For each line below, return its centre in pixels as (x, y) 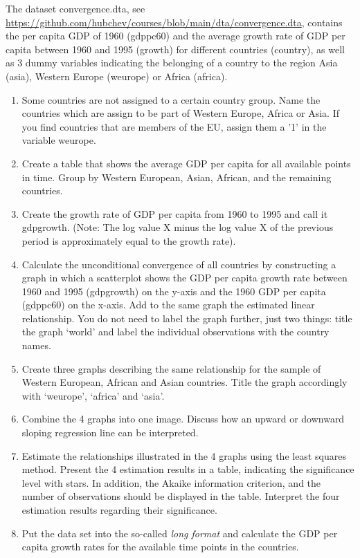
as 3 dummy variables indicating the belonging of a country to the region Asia (172, 63)
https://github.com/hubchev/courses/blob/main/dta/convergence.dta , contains (174, 22)
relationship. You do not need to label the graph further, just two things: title (187, 318)
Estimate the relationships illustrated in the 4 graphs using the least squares (184, 455)
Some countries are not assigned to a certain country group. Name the (171, 99)
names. (36, 345)
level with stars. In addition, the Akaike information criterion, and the (171, 482)
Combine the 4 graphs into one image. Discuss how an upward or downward (183, 419)
